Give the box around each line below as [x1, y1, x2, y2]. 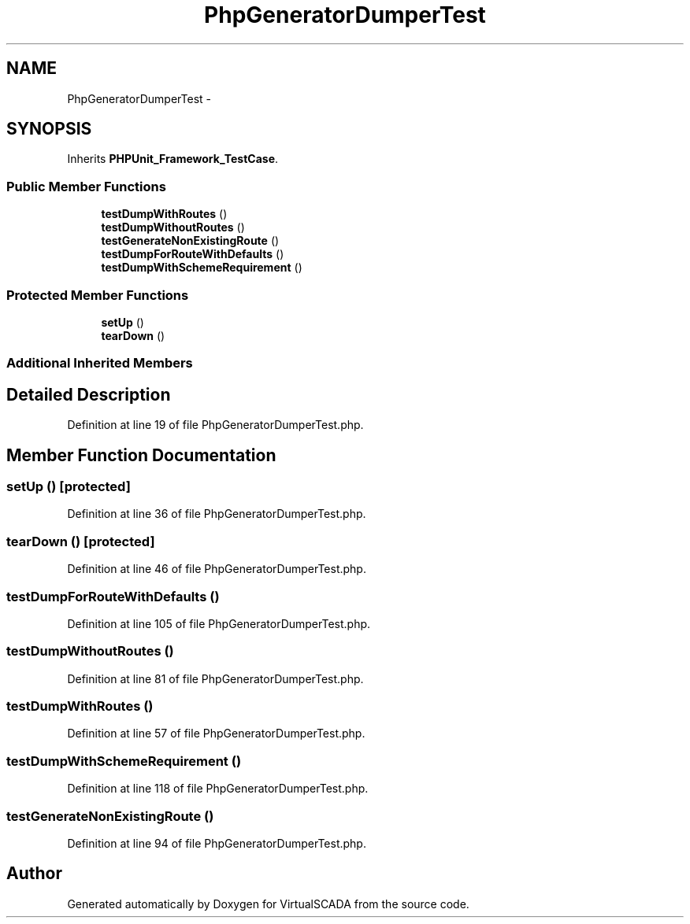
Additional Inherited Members [6, 355, 193, 371]
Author [6, 863, 62, 884]
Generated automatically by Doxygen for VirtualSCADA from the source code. [67, 896, 469, 911]
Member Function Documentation [6, 445, 276, 465]
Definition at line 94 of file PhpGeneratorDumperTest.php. [67, 836, 366, 850]
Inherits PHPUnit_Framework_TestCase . [67, 152, 279, 166]
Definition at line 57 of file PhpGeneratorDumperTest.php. [67, 726, 365, 741]
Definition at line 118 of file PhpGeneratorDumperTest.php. [67, 782, 369, 796]
